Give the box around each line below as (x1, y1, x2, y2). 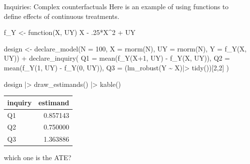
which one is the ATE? (4, 152, 72, 163)
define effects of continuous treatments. (4, 11, 119, 21)
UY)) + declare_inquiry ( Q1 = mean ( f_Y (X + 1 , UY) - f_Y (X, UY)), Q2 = (4, 53, 230, 63)
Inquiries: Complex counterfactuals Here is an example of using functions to (4, 1, 229, 11)
